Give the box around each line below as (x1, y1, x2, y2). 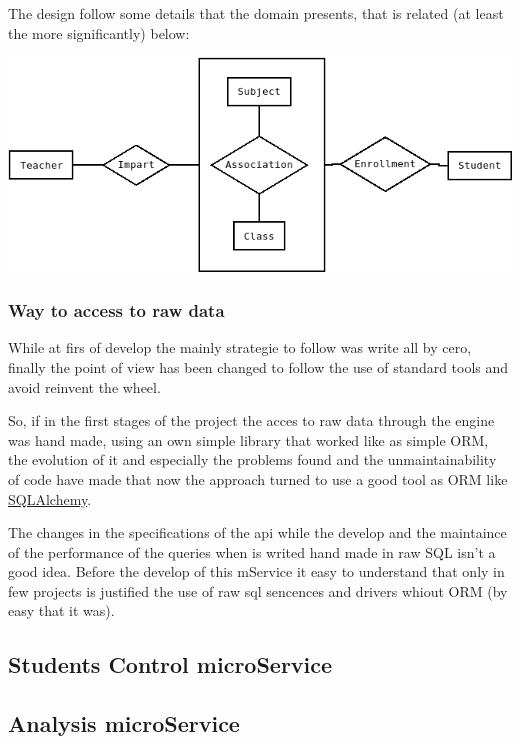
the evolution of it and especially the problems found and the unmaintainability (8, 449, 497, 470)
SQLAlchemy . (8, 488, 92, 509)
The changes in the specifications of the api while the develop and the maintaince (8, 522, 507, 543)
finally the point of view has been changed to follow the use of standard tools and (8, 356, 509, 377)
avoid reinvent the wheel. (8, 376, 161, 397)
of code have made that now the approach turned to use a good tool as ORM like (8, 468, 508, 489)
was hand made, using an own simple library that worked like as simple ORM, (8, 429, 489, 450)
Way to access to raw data (8, 298, 225, 323)
